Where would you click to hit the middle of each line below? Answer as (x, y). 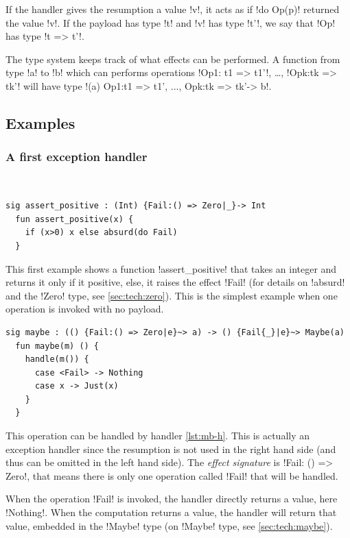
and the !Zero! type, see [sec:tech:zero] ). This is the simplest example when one (172, 295)
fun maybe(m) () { (57, 346)
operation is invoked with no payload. (85, 309)
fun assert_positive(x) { (74, 219)
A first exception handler (77, 157)
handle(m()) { (57, 359)
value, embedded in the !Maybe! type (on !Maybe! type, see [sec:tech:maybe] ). (169, 525)
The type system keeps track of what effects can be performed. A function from (173, 59)
